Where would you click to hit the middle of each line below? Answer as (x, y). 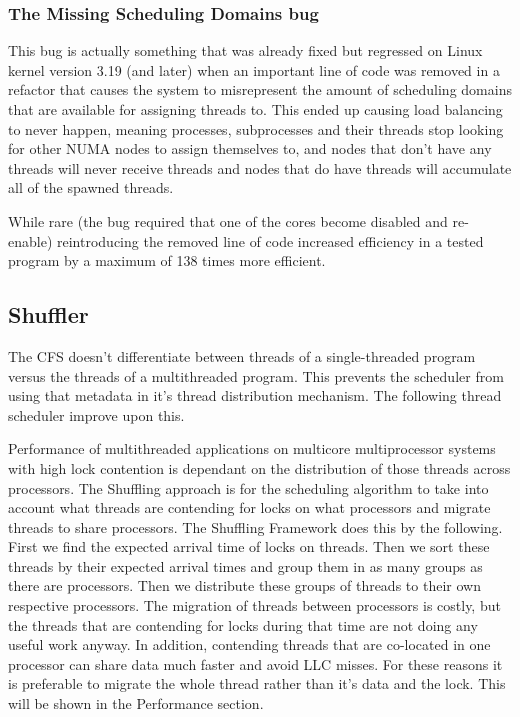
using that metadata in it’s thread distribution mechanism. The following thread (255, 395)
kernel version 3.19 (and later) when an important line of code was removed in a (254, 69)
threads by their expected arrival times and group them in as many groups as (245, 565)
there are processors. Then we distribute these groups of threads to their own (244, 585)
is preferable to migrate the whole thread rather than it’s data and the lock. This (257, 683)
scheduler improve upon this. (96, 414)
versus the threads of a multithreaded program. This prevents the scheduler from (256, 375)
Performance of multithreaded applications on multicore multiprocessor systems (252, 448)
